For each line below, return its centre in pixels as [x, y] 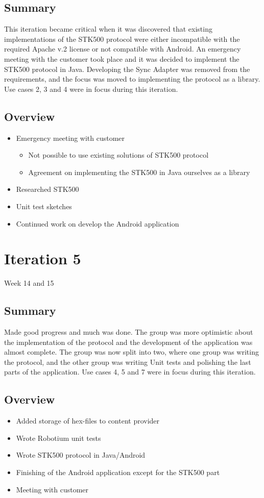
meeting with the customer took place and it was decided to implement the [122, 58]
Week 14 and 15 [29, 283]
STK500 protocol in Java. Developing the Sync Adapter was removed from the [127, 69]
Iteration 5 [43, 258]
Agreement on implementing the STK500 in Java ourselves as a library [139, 172]
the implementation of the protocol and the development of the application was [128, 342]
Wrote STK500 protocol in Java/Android [81, 455]
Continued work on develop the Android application [98, 223]
